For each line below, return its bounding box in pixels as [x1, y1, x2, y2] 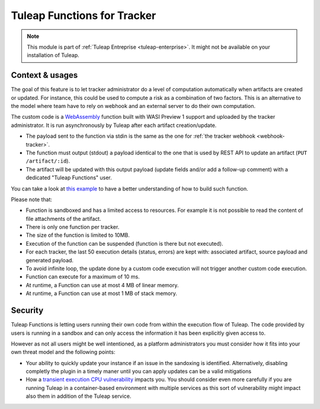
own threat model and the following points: [11, 348, 116, 356]
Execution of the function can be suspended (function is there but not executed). [25, 240, 223, 247]
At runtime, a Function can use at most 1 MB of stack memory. [25, 290, 177, 297]
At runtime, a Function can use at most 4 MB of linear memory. [25, 281, 179, 288]
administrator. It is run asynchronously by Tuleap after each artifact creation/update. [11, 122, 217, 129]
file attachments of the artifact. [25, 215, 101, 222]
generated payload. [25, 256, 74, 264]
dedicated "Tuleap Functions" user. [25, 174, 112, 181]
